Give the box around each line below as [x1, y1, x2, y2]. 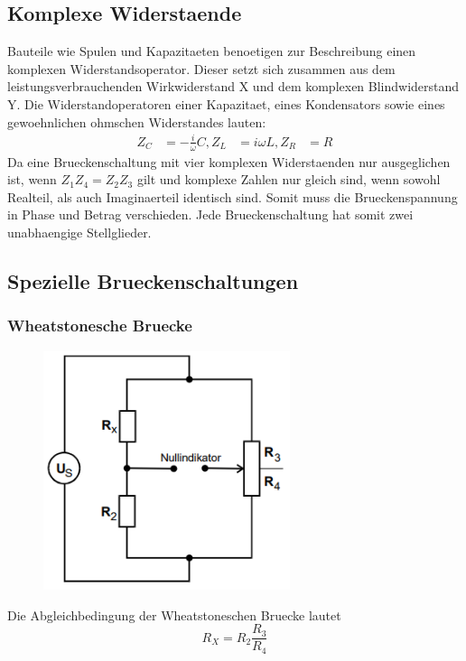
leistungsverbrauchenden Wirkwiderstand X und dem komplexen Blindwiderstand [7, 77, 460, 96]
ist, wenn [7, 170, 57, 189]
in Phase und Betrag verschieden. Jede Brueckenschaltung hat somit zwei [7, 205, 414, 224]
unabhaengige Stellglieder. [7, 222, 152, 241]
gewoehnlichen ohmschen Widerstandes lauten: [7, 112, 266, 131]
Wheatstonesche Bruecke [7, 314, 192, 337]
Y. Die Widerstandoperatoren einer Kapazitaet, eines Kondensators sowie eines [7, 94, 445, 113]
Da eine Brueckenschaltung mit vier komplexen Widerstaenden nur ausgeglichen [7, 152, 451, 171]
